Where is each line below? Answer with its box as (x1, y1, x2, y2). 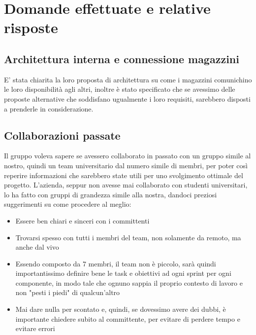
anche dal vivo (15, 242, 59, 252)
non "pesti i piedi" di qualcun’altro (15, 287, 120, 298)
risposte (4, 17, 58, 37)
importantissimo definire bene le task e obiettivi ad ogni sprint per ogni (15, 268, 231, 278)
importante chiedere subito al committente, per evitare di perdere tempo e (15, 313, 240, 324)
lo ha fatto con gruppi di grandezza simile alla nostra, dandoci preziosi (4, 189, 217, 199)
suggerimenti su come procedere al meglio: (4, 199, 131, 209)
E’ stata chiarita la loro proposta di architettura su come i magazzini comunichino (4, 74, 252, 84)
